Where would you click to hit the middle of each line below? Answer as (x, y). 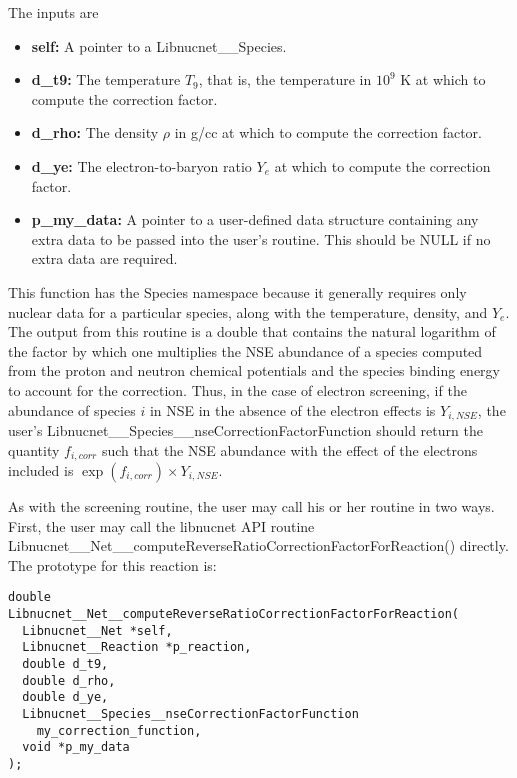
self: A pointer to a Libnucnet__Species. (159, 45)
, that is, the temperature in (285, 79)
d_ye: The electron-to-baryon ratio (141, 165)
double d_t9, (65, 664)
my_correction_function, (119, 730)
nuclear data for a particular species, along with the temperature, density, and (248, 311)
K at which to (443, 79)
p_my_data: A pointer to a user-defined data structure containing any (255, 219)
